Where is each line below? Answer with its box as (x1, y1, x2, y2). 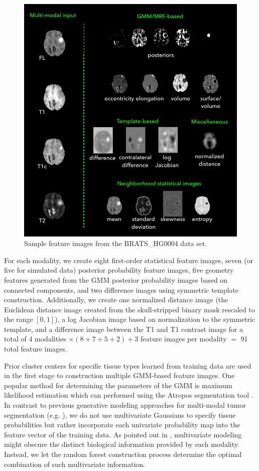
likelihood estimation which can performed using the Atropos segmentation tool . (4, 390, 253, 400)
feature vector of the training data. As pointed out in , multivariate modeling (4, 429, 242, 439)
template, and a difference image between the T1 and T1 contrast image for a (4, 323, 243, 334)
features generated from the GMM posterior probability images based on (4, 274, 228, 285)
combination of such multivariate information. (4, 458, 145, 469)
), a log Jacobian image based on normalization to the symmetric (55, 314, 255, 324)
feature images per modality (140, 333, 227, 344)
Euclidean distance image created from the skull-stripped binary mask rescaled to (4, 304, 255, 314)
